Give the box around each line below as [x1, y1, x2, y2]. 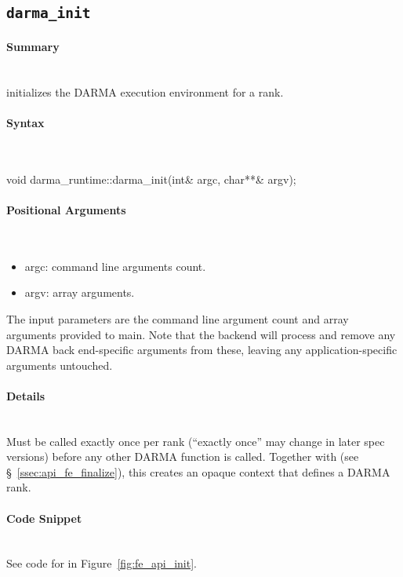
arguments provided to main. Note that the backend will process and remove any [6, 326, 396, 342]
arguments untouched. [6, 356, 113, 373]
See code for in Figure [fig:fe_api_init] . [6, 555, 198, 572]
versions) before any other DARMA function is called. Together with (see [6, 448, 359, 465]
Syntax [6, 114, 45, 130]
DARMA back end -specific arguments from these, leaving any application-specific [6, 341, 398, 358]
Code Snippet [6, 509, 82, 526]
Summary [6, 38, 60, 54]
